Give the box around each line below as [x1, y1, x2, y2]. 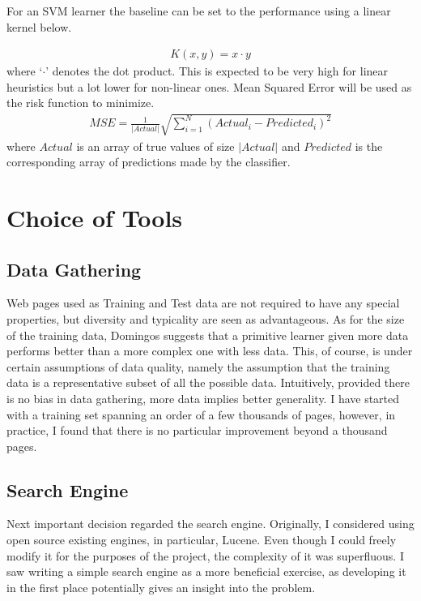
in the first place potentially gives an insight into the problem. [6, 578, 316, 595]
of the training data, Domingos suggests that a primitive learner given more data [6, 326, 409, 343]
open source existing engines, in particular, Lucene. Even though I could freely [6, 531, 397, 548]
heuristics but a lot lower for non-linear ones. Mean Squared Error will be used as [6, 78, 412, 95]
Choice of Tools [6, 200, 183, 234]
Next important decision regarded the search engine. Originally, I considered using [6, 515, 415, 532]
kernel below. [6, 18, 72, 35]
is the [355, 137, 383, 154]
